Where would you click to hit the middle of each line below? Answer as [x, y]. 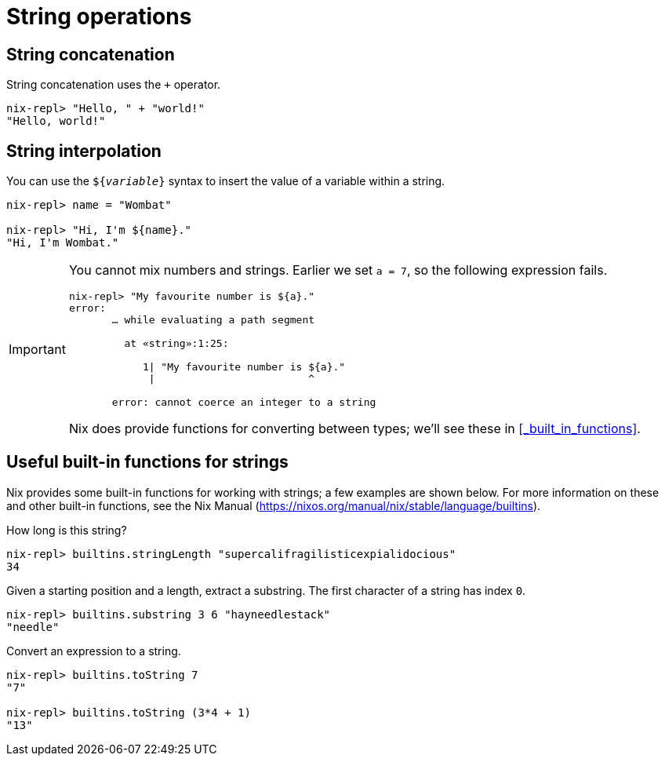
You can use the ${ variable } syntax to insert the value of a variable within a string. [226, 181]
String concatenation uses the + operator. [114, 85]
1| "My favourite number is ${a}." [244, 367]
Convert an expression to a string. [94, 651]
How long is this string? [67, 530]
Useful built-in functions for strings [147, 462]
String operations [99, 16]
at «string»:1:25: [176, 344]
